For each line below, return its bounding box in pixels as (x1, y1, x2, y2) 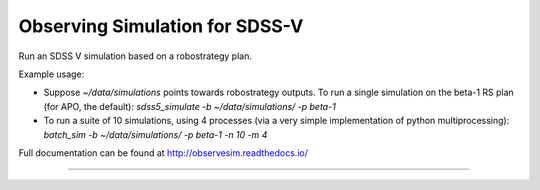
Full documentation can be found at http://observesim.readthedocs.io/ (18, 146, 309, 159)
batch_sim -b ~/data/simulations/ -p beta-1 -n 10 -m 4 (43, 128, 268, 140)
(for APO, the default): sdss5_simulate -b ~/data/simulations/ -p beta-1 (43, 100, 337, 112)
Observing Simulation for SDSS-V (18, 15, 304, 37)
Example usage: (18, 68, 85, 80)
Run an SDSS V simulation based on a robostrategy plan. (18, 50, 252, 62)
